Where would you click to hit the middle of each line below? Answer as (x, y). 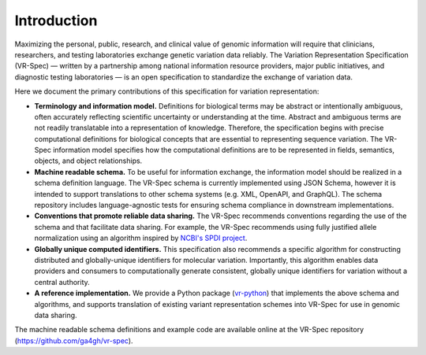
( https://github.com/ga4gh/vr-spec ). (74, 340)
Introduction (56, 20)
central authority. (62, 282)
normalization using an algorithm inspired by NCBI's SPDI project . (141, 238)
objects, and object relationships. (88, 161)
